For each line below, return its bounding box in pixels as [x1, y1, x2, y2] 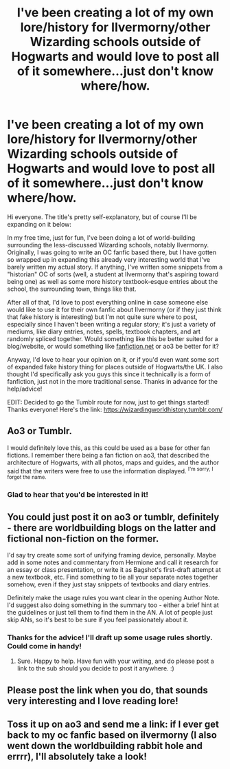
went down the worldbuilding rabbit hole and [7, 740, 203, 752]
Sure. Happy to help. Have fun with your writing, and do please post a [16, 657, 214, 666]
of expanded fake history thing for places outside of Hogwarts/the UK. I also [7, 362, 223, 371]
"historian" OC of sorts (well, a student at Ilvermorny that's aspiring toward [7, 270, 219, 278]
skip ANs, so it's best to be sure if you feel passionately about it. [7, 615, 189, 624]
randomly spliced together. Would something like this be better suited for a [7, 334, 218, 342]
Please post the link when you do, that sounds [7, 684, 208, 696]
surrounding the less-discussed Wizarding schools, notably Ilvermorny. [7, 240, 209, 249]
